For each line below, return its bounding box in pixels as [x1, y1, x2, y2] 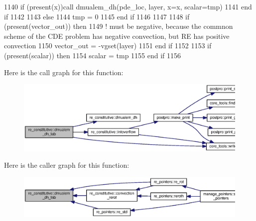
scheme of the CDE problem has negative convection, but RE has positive [4, 30, 230, 41]
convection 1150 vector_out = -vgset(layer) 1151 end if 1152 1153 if [4, 40, 212, 51]
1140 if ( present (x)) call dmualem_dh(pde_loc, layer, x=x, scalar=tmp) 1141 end [4, 1, 252, 11]
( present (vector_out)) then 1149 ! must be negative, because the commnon [4, 21, 233, 31]
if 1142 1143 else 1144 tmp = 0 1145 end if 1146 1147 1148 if [4, 11, 190, 21]
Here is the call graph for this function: [4, 67, 124, 77]
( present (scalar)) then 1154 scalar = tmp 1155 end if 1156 [4, 50, 181, 60]
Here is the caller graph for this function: [4, 160, 129, 170]
